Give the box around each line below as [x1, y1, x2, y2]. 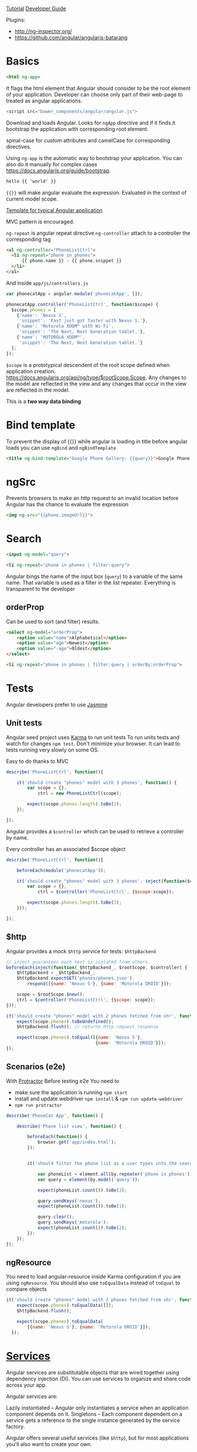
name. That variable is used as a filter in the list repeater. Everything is [6, 579, 176, 586]
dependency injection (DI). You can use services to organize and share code [6, 1375, 191, 1382]
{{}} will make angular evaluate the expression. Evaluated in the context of [6, 189, 187, 196]
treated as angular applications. [6, 97, 83, 104]
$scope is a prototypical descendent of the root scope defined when [6, 361, 170, 368]
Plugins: [6, 16, 26, 23]
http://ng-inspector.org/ [14, 28, 72, 35]
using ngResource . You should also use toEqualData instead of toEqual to [6, 1279, 181, 1287]
